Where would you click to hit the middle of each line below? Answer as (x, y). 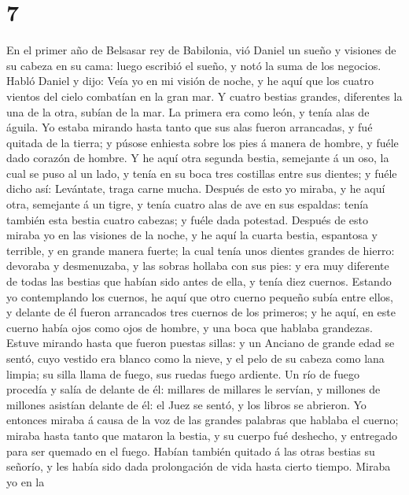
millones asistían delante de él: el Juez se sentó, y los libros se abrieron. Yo (186, 404)
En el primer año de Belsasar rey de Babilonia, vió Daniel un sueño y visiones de (201, 50)
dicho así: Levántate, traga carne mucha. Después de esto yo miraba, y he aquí (196, 188)
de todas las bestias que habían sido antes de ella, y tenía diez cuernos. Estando (199, 281)
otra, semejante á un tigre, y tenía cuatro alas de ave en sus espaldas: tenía (188, 204)
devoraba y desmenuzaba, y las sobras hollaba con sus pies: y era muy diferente (198, 266)
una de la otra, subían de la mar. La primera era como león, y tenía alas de (188, 111)
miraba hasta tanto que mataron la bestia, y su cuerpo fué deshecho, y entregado (202, 435)
